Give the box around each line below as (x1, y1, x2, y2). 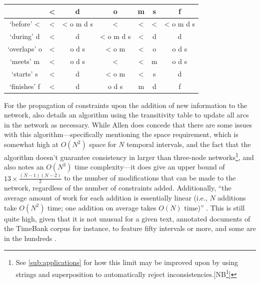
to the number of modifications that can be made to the (64, 172, 236, 183)
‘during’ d (9, 31, 40, 41)
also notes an (4, 161, 44, 172)
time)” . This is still (184, 202, 245, 212)
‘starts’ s (11, 68, 38, 78)
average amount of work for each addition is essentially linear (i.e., (4, 192, 207, 203)
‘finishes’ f (9, 80, 40, 91)
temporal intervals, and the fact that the (126, 139, 251, 149)
